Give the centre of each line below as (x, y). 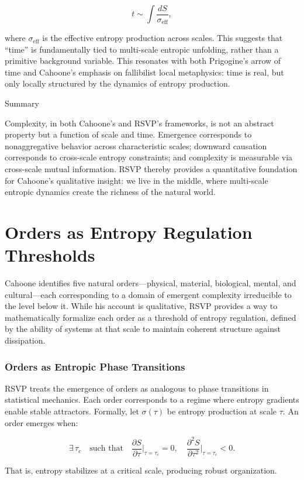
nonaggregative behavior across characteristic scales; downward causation (136, 145)
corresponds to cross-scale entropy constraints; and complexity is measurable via (149, 157)
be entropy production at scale (222, 411)
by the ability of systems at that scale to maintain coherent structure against (143, 329)
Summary (22, 103)
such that (106, 449)
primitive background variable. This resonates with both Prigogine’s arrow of (143, 61)
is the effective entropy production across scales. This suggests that (163, 38)
